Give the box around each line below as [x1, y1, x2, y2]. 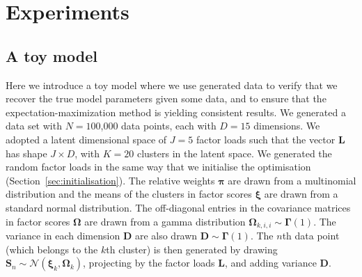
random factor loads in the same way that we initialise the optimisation [6, 159, 311, 174]
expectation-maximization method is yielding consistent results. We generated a [6, 104, 346, 119]
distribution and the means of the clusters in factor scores [6, 187, 252, 201]
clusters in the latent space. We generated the [136, 145, 332, 160]
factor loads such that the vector [196, 132, 336, 146]
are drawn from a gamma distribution [84, 214, 246, 228]
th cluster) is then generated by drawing [106, 242, 278, 256]
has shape [6, 145, 47, 160]
